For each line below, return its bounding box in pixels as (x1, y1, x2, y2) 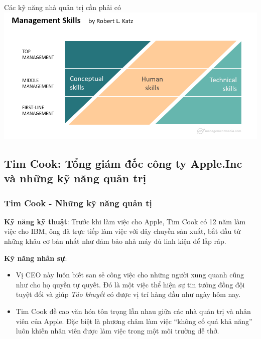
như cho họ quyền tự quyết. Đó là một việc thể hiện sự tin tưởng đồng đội (16, 279, 245, 289)
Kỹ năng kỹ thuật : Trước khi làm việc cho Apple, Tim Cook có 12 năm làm (4, 216, 246, 226)
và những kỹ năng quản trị (4, 170, 147, 186)
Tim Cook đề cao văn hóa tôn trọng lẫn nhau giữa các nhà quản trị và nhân (16, 306, 251, 316)
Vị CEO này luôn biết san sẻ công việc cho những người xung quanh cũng (16, 269, 244, 280)
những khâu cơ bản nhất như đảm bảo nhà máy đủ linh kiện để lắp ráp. (4, 236, 226, 246)
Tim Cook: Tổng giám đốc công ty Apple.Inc (4, 155, 242, 171)
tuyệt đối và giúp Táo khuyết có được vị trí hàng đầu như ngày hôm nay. (16, 289, 241, 299)
